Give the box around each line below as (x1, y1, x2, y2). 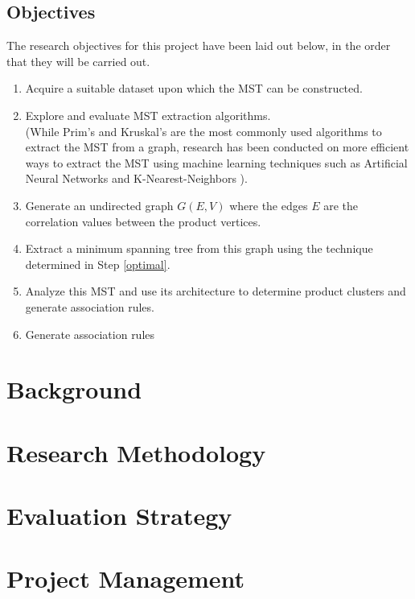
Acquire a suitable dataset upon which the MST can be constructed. (25, 80, 363, 97)
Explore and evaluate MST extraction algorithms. (25, 106, 271, 123)
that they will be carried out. (6, 52, 150, 69)
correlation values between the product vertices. (25, 213, 261, 229)
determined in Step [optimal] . (25, 255, 171, 272)
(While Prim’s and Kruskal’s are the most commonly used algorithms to (25, 122, 382, 139)
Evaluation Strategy (6, 499, 232, 532)
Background (6, 373, 142, 406)
